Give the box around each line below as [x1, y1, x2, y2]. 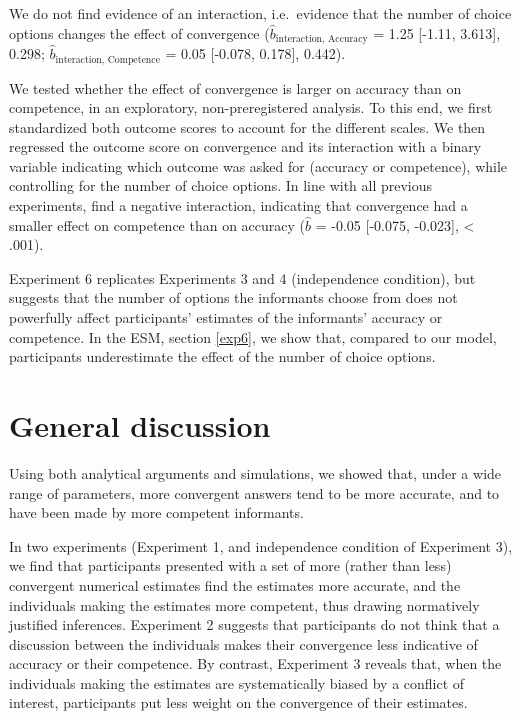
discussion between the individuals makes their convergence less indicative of [9, 633, 478, 654]
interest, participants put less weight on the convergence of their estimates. [9, 692, 468, 713]
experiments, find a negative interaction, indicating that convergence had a [9, 195, 468, 216]
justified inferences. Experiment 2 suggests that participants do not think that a [9, 614, 500, 635]
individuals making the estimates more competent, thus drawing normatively [9, 594, 480, 615]
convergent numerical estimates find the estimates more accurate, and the [9, 574, 461, 595]
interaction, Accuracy [275, 34, 368, 45]
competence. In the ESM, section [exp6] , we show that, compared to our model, [9, 326, 497, 347]
